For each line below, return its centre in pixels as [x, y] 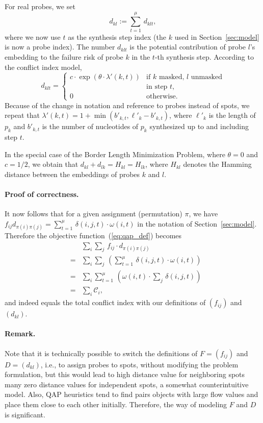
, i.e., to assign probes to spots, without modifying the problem [139, 364]
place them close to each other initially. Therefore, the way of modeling [116, 404]
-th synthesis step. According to [204, 56]
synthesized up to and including [199, 126]
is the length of [232, 115]
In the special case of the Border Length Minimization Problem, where [115, 154]
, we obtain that [53, 164]
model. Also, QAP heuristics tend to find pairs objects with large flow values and [131, 394]
